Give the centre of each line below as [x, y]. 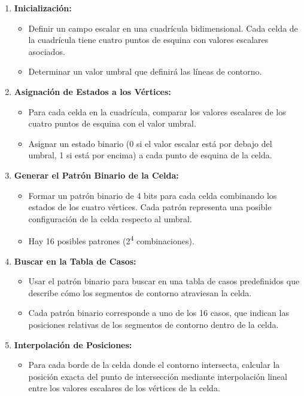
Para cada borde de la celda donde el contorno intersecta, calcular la [154, 365]
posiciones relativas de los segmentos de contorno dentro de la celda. [153, 324]
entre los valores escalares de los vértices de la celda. [124, 388]
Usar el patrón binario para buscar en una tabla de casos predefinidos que [164, 281]
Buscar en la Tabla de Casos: [75, 261]
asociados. [47, 51]
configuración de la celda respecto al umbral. [110, 218]
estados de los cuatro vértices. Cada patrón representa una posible [150, 207]
